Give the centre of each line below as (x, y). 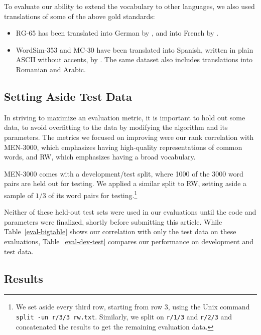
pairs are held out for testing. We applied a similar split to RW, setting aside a (125, 183)
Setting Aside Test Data (68, 96)
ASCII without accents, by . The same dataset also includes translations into (134, 59)
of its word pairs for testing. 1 (93, 194)
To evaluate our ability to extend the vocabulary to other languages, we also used (129, 6)
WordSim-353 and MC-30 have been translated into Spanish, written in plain (135, 49)
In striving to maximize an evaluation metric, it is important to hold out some (125, 117)
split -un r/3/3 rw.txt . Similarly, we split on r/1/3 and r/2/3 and (124, 316)
